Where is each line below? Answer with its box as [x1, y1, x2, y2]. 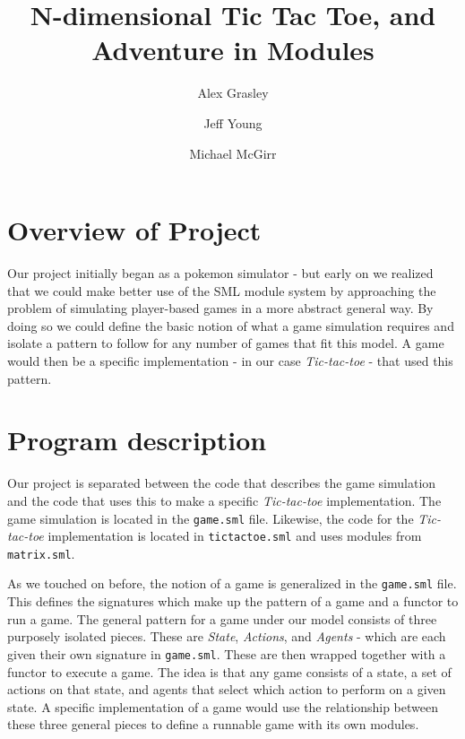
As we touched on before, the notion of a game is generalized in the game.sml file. [7, 574, 457, 593]
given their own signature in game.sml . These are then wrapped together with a [7, 644, 446, 663]
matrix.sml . [7, 543, 75, 562]
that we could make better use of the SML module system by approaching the [7, 281, 436, 300]
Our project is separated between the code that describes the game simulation [7, 474, 436, 492]
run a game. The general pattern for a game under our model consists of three [7, 609, 437, 628]
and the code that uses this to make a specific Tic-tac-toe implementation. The [7, 491, 442, 509]
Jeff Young [203, 113, 263, 132]
